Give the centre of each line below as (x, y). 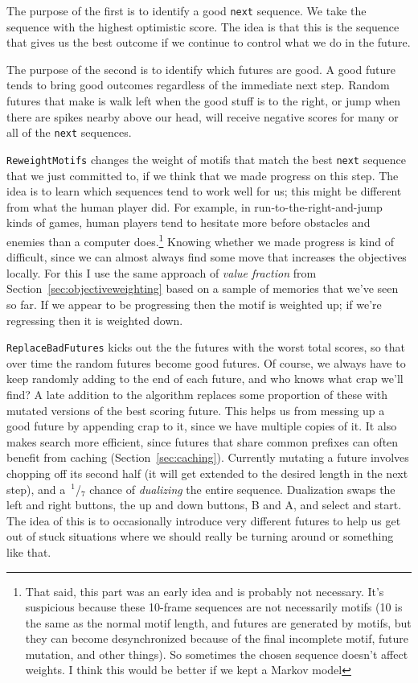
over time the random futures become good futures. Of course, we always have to (206, 362)
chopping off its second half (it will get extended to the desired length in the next (207, 473)
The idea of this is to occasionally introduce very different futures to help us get (204, 520)
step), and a (36, 489)
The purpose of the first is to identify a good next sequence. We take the (186, 10)
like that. (29, 551)
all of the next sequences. (69, 132)
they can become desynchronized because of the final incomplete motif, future (217, 638)
